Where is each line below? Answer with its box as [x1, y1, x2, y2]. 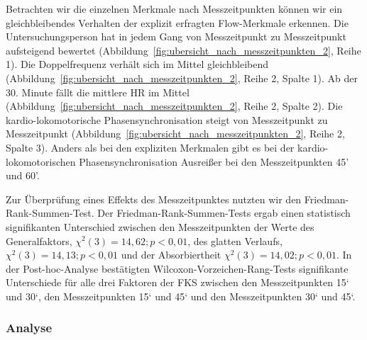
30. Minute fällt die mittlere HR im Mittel [6, 84, 190, 99]
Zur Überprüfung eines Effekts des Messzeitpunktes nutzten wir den [6, 191, 302, 206]
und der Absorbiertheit [121, 247, 221, 262]
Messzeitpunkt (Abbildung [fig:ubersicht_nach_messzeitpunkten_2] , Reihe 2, [6, 126, 345, 141]
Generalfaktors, [6, 233, 72, 248]
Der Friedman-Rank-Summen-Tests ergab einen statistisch [97, 205, 351, 220]
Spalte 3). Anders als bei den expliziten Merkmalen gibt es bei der [6, 140, 295, 154]
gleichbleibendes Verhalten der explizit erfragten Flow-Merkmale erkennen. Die [6, 15, 349, 30]
